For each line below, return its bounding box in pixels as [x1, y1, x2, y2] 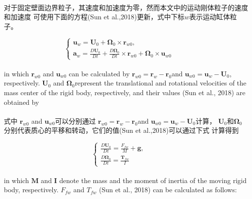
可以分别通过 [55, 115, 96, 126]
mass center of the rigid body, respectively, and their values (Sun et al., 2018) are [4, 87, 246, 98]
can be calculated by [68, 68, 130, 78]
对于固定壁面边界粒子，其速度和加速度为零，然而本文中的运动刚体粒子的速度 [4, 2, 248, 12]
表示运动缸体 [189, 12, 230, 22]
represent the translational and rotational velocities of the [75, 78, 247, 88]
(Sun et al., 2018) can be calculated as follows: [99, 185, 237, 195]
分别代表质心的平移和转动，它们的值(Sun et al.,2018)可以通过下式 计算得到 [4, 125, 239, 135]
